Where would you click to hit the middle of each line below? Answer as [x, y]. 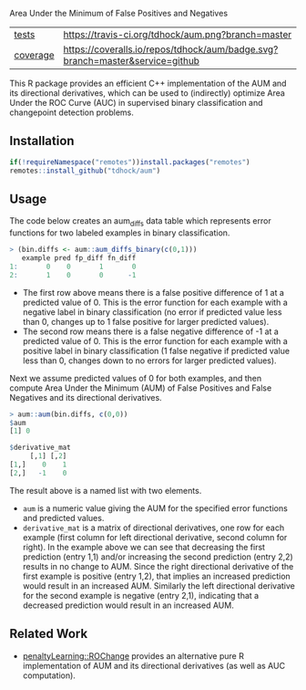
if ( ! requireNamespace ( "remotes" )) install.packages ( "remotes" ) [130, 162]
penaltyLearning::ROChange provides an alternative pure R [133, 655]
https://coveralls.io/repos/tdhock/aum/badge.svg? [171, 49]
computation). [49, 675]
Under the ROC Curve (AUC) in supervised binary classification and [136, 103]
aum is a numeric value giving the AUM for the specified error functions [155, 508]
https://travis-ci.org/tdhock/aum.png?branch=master [178, 34]
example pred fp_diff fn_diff [79, 258]
